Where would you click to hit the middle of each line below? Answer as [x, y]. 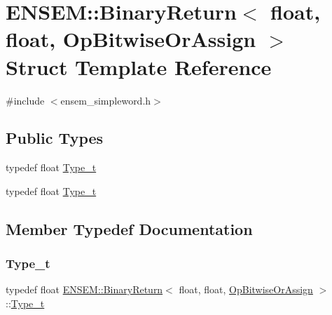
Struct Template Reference [139, 66]
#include [25, 100]
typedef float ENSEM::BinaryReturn [84, 289]
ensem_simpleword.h [106, 100]
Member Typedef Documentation [129, 228]
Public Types [55, 138]
